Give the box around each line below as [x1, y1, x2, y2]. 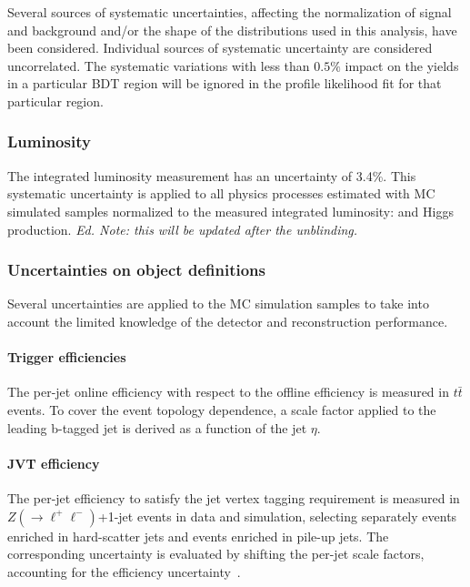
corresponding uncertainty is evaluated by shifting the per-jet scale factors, [7, 544, 425, 563]
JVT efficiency [7, 453, 100, 472]
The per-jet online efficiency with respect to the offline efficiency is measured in [7, 382, 449, 401]
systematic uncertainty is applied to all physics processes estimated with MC [7, 184, 435, 203]
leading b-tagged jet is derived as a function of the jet [7, 418, 307, 437]
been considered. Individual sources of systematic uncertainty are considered [7, 38, 433, 57]
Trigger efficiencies [7, 348, 126, 367]
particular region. [7, 91, 104, 110]
